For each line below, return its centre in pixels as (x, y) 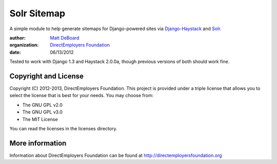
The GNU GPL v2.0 (42, 105)
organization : (24, 45)
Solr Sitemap (37, 13)
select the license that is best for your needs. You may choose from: (82, 96)
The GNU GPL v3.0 (42, 112)
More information (38, 143)
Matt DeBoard (65, 38)
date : (15, 52)
